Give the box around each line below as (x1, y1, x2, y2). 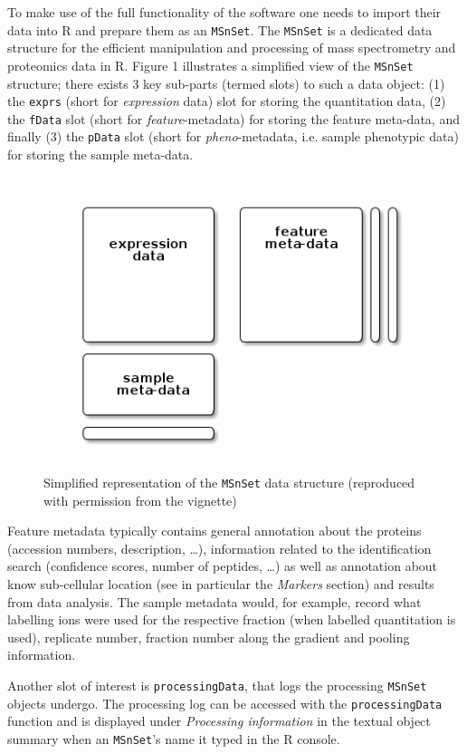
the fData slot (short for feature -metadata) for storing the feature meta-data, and (7, 109, 460, 128)
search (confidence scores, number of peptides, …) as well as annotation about (7, 556, 438, 575)
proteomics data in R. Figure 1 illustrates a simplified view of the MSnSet (7, 55, 414, 74)
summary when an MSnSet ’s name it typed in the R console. (7, 729, 340, 748)
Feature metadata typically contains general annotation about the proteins (7, 521, 422, 540)
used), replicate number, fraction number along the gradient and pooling (7, 627, 410, 646)
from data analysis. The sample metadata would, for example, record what (7, 592, 422, 611)
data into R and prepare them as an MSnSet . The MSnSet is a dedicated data (7, 20, 433, 39)
